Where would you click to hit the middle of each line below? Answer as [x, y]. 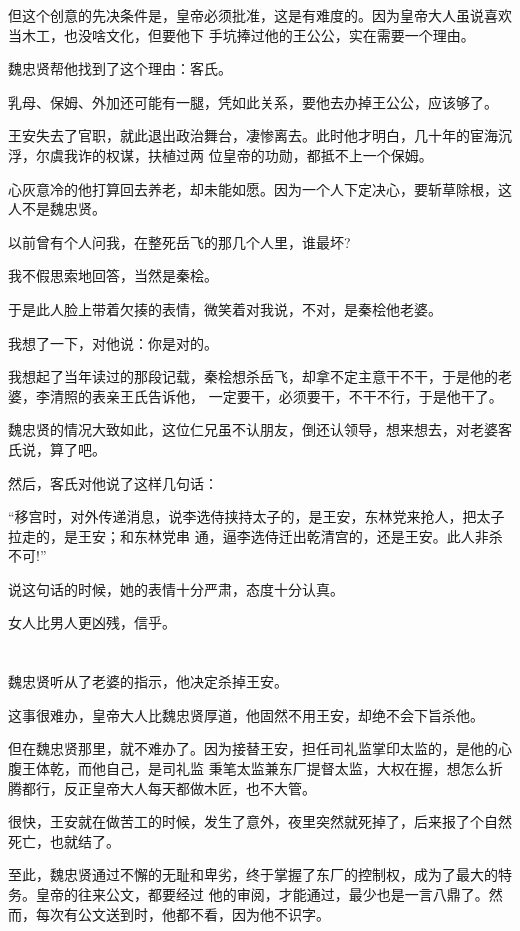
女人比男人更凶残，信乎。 [92, 622]
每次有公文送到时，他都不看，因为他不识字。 [182, 913]
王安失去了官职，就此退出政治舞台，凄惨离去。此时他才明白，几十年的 [239, 135]
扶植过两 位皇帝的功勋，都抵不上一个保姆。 [290, 154]
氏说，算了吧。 [57, 448]
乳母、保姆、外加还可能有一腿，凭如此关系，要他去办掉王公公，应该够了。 [253, 101]
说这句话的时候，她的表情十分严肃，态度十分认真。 [176, 588]
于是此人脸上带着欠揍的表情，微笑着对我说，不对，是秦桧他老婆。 [225, 308]
